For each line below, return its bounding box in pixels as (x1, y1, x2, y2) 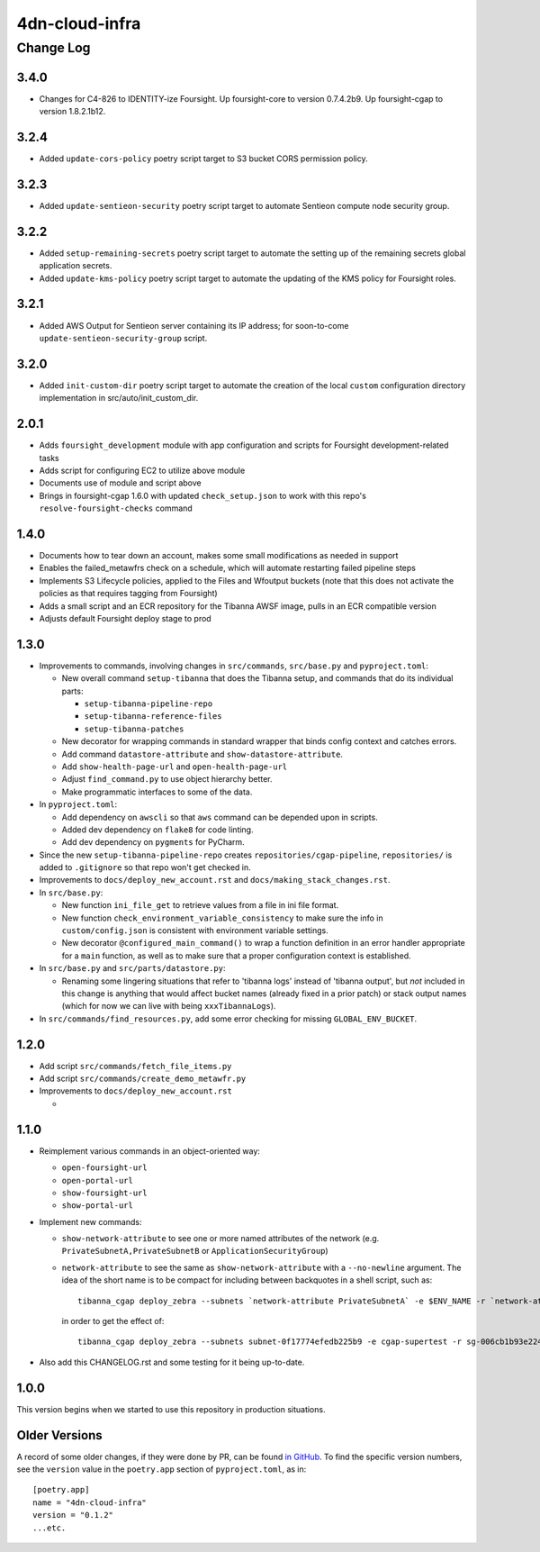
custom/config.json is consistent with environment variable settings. (61, 925, 328, 936)
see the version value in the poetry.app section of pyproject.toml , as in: (16, 1464, 307, 1475)
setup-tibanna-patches (84, 723, 184, 734)
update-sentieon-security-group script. (39, 332, 208, 343)
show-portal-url (61, 1201, 134, 1211)
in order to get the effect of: (61, 1316, 165, 1327)
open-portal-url (61, 1175, 134, 1185)
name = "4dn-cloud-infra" (32, 1497, 148, 1508)
